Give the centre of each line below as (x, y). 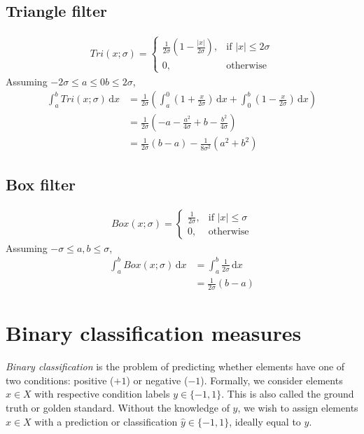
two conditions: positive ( (60, 380)
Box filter (41, 184)
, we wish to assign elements (298, 407)
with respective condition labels (102, 394)
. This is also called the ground (288, 394)
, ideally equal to (265, 421)
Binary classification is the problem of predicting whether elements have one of (175, 366)
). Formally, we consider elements (272, 380)
